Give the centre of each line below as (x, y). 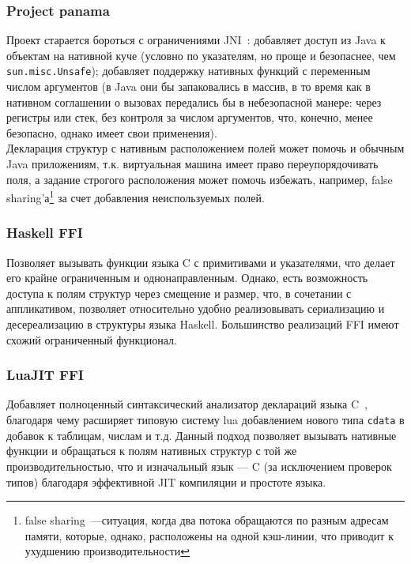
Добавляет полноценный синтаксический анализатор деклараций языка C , (187, 404)
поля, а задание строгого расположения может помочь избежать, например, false (200, 179)
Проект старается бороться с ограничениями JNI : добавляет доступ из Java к (196, 40)
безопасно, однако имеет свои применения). (112, 132)
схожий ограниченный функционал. (92, 339)
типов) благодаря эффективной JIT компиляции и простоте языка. (166, 481)
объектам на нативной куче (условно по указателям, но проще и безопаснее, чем (201, 55)
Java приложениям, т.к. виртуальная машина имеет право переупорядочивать (192, 164)
